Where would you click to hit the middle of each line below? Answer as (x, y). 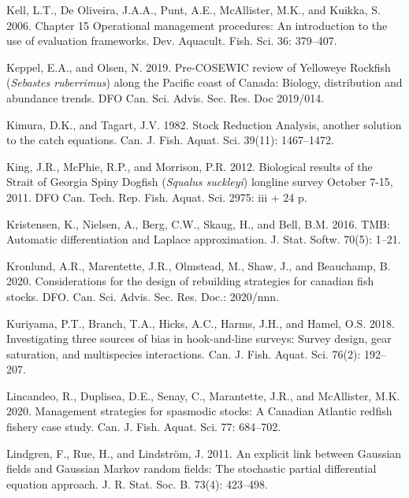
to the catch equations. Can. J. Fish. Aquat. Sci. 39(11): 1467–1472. (170, 140)
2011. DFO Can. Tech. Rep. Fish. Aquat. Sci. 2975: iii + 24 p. (157, 197)
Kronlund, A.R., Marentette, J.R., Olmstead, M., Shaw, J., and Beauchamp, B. (199, 265)
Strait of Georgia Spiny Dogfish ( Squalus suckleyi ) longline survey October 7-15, (200, 182)
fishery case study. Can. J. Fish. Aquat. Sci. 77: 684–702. (144, 427)
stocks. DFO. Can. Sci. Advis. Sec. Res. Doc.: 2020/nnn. (143, 296)
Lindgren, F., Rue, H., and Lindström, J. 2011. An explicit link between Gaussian (204, 453)
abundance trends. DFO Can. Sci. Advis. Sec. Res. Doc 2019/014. (165, 97)
